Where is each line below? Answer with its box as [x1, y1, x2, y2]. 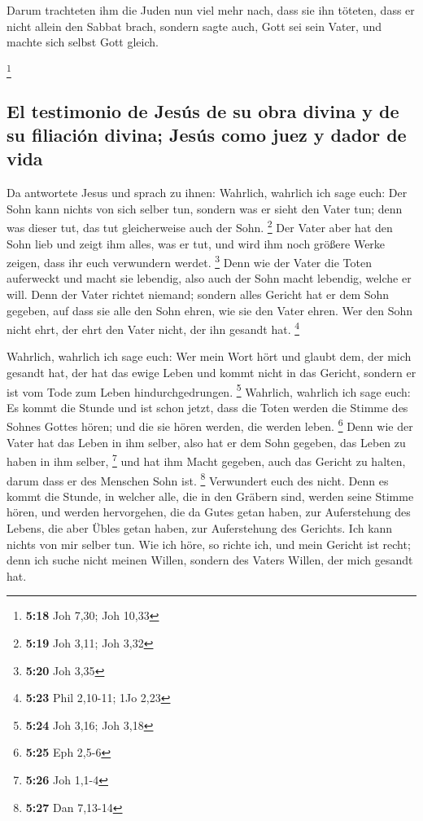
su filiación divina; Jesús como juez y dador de [7, 121, 407, 147]
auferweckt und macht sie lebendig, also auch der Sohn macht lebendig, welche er [7, 270, 412, 287]
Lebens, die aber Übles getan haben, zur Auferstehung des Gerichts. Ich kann [7, 519, 393, 536]
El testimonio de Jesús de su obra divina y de [7, 98, 399, 123]
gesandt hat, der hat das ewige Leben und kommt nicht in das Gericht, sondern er [7, 364, 416, 380]
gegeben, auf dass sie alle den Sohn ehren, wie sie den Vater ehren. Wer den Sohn [7, 301, 413, 318]
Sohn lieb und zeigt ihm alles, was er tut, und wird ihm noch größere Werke [7, 235, 386, 252]
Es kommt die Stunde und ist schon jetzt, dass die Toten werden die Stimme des [7, 398, 408, 415]
